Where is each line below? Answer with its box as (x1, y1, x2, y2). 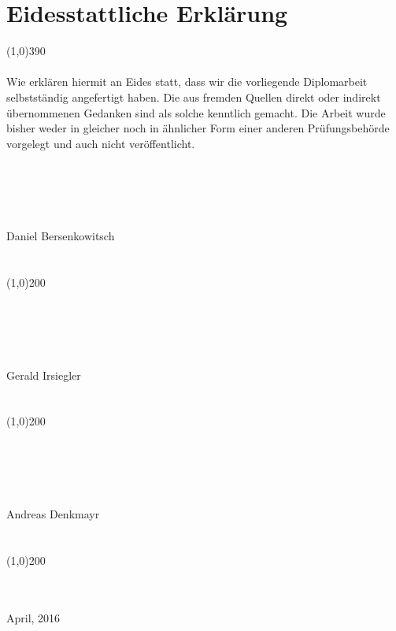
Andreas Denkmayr (6, 505, 100, 522)
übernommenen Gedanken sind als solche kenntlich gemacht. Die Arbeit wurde (6, 104, 386, 121)
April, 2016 (6, 609, 61, 625)
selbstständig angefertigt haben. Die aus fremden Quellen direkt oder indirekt (6, 88, 381, 105)
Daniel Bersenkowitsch (6, 228, 115, 244)
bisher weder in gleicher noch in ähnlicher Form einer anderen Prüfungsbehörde (6, 120, 390, 136)
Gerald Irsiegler (6, 366, 81, 383)
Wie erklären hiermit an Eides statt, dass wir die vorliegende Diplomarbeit (6, 73, 368, 90)
